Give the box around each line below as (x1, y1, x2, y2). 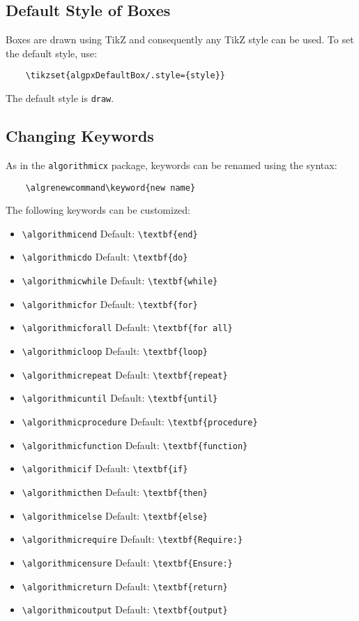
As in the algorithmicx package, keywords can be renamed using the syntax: (6, 157, 337, 172)
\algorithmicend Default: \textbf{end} (22, 226, 198, 240)
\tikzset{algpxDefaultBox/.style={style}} (25, 71, 225, 81)
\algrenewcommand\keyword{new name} (25, 182, 196, 193)
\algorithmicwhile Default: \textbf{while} (22, 273, 218, 288)
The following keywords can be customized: (6, 203, 191, 217)
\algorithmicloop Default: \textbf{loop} (22, 344, 208, 358)
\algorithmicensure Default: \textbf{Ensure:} (22, 555, 233, 569)
